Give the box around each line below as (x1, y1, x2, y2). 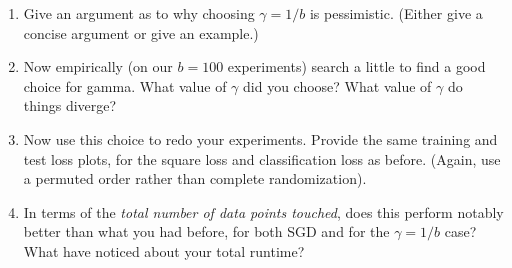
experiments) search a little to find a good (227, 56, 486, 77)
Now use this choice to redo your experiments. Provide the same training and (23, 128, 498, 149)
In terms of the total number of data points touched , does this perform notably (23, 201, 504, 222)
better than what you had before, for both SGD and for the (23, 221, 390, 242)
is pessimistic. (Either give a (309, 3, 483, 23)
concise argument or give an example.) (23, 22, 259, 43)
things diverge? (23, 95, 117, 116)
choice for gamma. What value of (23, 75, 227, 96)
